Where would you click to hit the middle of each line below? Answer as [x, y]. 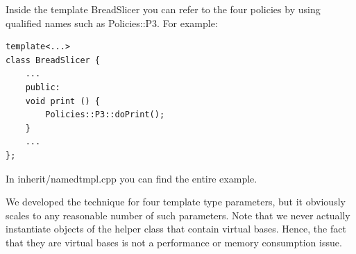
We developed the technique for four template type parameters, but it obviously [176, 202]
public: [43, 87]
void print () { [63, 101]
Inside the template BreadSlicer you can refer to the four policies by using [163, 9]
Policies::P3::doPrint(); [105, 115]
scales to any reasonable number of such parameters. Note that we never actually [178, 215]
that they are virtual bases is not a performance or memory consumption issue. [174, 242]
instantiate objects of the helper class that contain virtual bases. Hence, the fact [176, 229]
